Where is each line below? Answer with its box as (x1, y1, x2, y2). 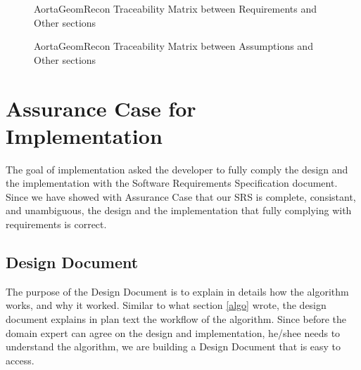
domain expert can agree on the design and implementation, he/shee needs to (6, 325, 341, 340)
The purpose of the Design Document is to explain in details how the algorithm (6, 284, 349, 298)
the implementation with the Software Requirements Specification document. (6, 176, 338, 190)
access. (6, 352, 34, 367)
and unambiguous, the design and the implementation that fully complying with (6, 203, 352, 218)
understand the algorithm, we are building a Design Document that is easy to (6, 339, 341, 354)
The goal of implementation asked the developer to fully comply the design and (6, 161, 348, 176)
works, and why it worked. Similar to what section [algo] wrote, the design (6, 298, 327, 312)
